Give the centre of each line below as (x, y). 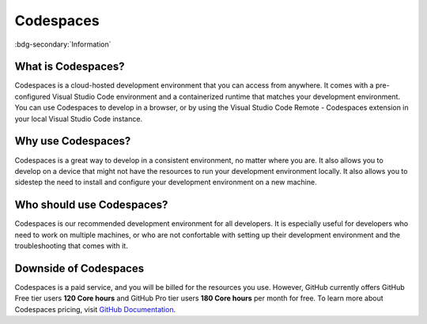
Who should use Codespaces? (91, 205)
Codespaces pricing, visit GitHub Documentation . (95, 309)
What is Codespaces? (70, 67)
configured (32, 96)
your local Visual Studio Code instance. (78, 119)
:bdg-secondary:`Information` (63, 44)
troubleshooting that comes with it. (71, 246)
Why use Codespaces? (73, 141)
